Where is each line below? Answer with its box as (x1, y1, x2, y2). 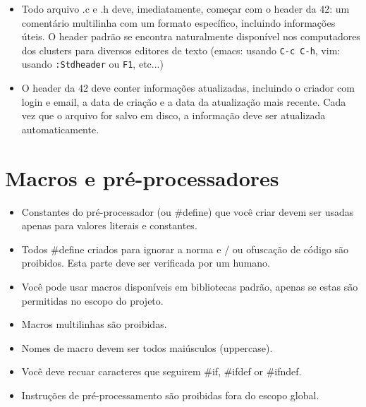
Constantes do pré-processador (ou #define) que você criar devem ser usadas (21, 204, 354, 219)
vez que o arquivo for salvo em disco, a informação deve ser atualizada (21, 108, 326, 123)
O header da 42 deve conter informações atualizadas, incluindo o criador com (21, 80, 355, 95)
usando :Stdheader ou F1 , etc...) (21, 56, 164, 71)
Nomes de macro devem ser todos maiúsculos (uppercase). (21, 340, 273, 355)
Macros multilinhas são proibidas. (21, 317, 167, 332)
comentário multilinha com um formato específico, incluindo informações (21, 15, 336, 30)
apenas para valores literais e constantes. (21, 218, 197, 233)
